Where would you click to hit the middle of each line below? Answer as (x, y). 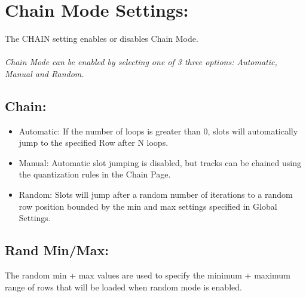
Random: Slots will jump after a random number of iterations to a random (156, 195)
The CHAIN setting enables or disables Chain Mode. (102, 39)
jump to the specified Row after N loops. (94, 143)
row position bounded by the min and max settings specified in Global (148, 206)
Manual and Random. (45, 73)
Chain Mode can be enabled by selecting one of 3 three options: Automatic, (141, 62)
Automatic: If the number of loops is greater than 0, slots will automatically (158, 131)
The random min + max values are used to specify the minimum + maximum (148, 275)
